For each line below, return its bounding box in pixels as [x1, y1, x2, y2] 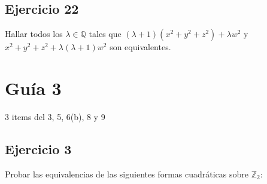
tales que [89, 27, 122, 40]
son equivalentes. [110, 41, 171, 53]
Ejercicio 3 [5, 139, 72, 158]
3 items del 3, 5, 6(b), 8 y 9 [5, 110, 105, 122]
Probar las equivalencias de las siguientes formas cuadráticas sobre [5, 167, 248, 180]
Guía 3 [5, 75, 62, 100]
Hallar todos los [5, 27, 63, 40]
